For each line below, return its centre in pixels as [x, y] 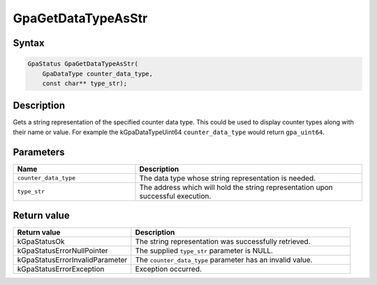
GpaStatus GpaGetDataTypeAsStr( [83, 64]
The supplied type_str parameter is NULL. [204, 251]
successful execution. [175, 196]
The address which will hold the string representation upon [236, 187]
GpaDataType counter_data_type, [98, 74]
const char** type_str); [85, 83]
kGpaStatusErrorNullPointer [62, 251]
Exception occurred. [169, 269]
